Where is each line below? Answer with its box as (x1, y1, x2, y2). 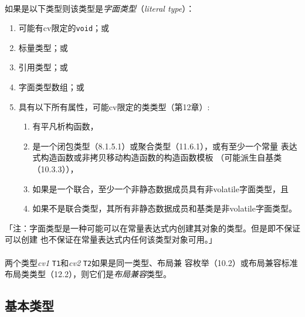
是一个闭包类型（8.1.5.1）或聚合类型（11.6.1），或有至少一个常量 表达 (32, 139, 297, 152)
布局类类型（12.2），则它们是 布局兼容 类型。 (5, 268, 171, 280)
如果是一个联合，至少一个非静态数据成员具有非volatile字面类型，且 (32, 182, 289, 195)
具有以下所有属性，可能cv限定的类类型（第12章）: (18, 100, 210, 113)
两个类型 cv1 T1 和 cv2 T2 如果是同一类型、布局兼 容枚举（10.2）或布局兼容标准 (5, 256, 298, 268)
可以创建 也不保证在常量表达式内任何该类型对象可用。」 (5, 233, 217, 246)
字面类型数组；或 (18, 81, 84, 93)
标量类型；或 (18, 41, 68, 53)
